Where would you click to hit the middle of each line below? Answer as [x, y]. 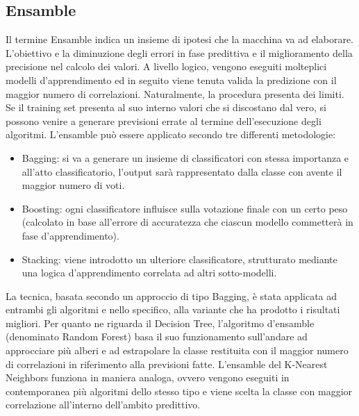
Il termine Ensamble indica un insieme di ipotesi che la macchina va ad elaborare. [180, 39]
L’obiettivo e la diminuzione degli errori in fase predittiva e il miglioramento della [179, 52]
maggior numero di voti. [73, 185]
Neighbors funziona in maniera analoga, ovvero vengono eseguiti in [148, 377]
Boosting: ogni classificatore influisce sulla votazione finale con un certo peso [185, 208]
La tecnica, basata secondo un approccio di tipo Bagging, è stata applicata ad [172, 296]
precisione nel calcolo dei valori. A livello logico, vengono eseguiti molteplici [166, 66]
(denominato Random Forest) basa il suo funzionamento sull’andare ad [157, 336]
